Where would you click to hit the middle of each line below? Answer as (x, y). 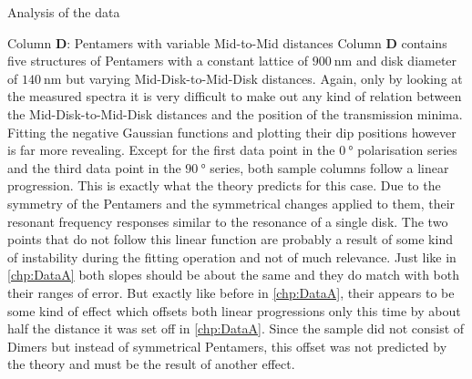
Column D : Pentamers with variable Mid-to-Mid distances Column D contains (227, 42)
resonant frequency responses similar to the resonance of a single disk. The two (228, 221)
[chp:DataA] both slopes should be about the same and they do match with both (233, 275)
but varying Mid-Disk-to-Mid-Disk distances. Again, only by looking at (264, 78)
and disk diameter (406, 61)
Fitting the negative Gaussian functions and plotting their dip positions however (232, 132)
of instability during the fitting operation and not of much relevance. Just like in (232, 256)
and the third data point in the (94, 167)
